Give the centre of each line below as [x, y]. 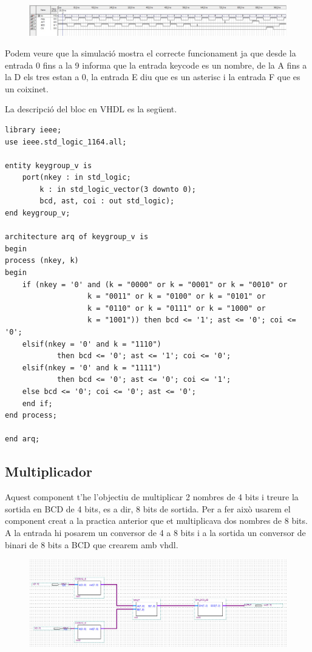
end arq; [22, 439]
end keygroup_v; [38, 213]
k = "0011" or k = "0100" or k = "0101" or [177, 297]
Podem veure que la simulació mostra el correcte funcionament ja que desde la [151, 53]
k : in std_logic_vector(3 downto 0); [118, 189]
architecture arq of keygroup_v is [77, 237]
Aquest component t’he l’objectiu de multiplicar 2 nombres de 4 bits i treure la [152, 497]
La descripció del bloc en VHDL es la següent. [91, 109]
